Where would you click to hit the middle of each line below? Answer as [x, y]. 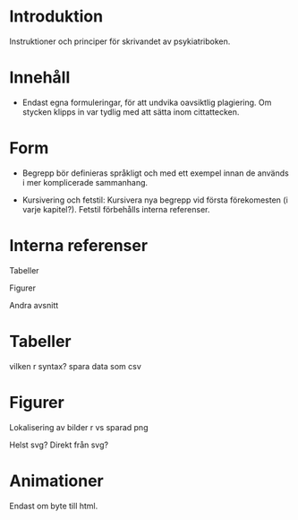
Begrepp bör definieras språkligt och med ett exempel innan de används [155, 173]
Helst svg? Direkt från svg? [59, 445]
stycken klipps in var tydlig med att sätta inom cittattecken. [131, 112]
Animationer [57, 481]
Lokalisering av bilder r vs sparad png [79, 427]
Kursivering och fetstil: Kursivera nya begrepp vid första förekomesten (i [155, 200]
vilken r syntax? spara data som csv [75, 366]
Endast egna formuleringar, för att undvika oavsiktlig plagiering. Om [147, 102]
